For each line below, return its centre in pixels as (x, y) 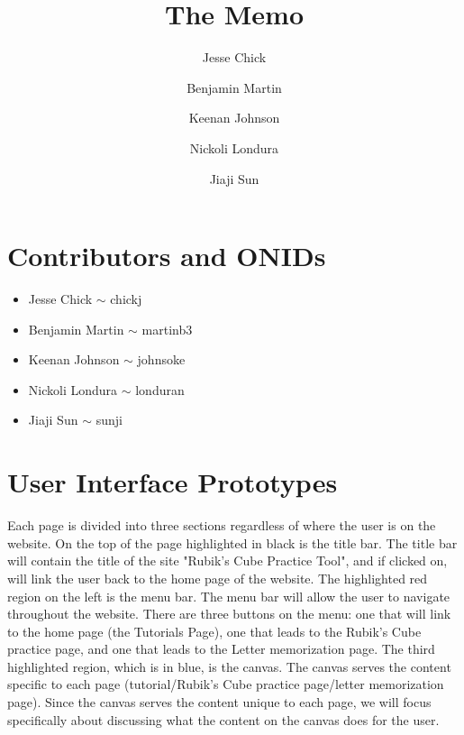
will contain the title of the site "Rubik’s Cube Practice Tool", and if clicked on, (227, 560)
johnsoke (161, 359)
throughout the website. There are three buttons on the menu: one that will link (229, 614)
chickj (126, 299)
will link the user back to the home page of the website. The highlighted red (218, 578)
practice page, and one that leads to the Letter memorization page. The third (221, 649)
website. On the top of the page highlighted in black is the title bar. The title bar (232, 542)
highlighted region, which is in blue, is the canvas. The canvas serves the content (229, 666)
